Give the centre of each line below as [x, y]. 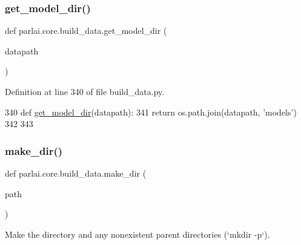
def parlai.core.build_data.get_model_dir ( [86, 31]
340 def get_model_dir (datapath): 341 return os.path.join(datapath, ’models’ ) [151, 112]
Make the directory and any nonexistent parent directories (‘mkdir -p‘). [137, 234]
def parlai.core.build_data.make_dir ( [76, 173]
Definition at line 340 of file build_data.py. [85, 91]
